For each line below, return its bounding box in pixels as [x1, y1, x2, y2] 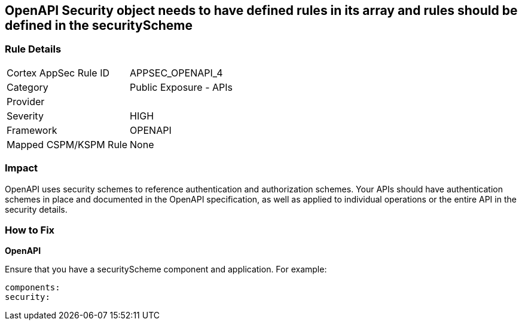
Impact [5, 162, 38, 174]
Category [7, 81, 48, 93]
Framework [7, 124, 57, 136]
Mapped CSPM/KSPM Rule [7, 138, 128, 151]
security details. [5, 204, 68, 214]
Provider [7, 95, 45, 108]
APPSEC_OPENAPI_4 [130, 66, 223, 79]
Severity [7, 109, 44, 122]
